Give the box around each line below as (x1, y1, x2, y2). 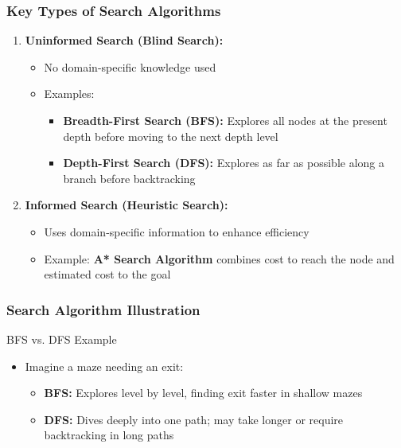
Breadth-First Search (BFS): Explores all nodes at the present (63, 112, 387, 128)
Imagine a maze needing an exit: (25, 357, 184, 374)
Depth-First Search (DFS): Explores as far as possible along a (63, 154, 384, 171)
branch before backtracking (63, 169, 196, 186)
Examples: (44, 85, 95, 102)
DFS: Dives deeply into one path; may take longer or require (44, 411, 344, 427)
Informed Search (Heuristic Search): (25, 197, 228, 213)
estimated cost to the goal (44, 266, 171, 282)
